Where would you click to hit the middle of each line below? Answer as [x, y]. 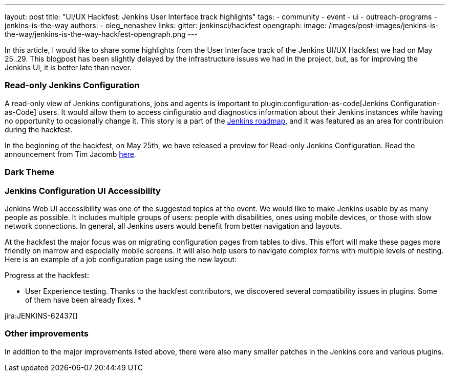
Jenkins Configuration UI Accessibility [83, 191]
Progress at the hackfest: [47, 275]
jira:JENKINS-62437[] [41, 315]
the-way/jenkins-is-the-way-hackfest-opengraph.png [95, 34]
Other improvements [47, 334]
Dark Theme [30, 172]
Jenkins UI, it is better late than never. [68, 67]
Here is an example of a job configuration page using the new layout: [121, 259]
